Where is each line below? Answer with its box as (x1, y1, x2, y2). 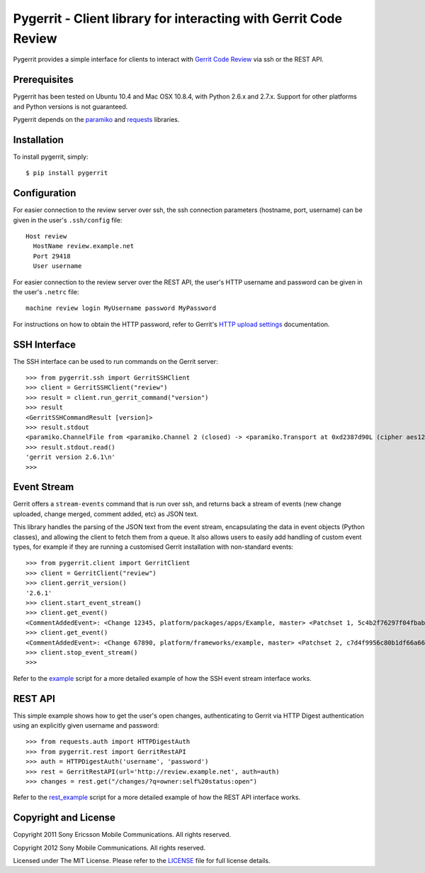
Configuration (13, 187, 76, 199)
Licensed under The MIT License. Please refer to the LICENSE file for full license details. (13, 857, 271, 865)
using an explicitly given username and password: (13, 721, 159, 730)
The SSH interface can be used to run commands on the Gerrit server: (13, 357, 219, 365)
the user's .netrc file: (13, 287, 79, 296)
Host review (25, 233, 67, 240)
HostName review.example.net (33, 242, 135, 250)
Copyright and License (13, 812, 116, 824)
